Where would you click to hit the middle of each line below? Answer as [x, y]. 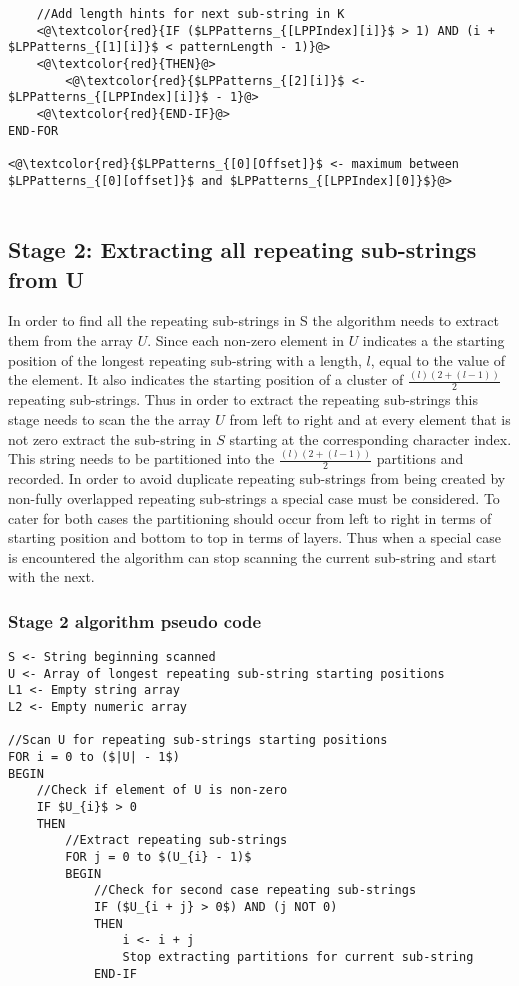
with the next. [51, 576]
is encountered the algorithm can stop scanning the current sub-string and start [252, 556]
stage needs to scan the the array [109, 418]
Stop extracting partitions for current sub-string [298, 956]
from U [46, 278]
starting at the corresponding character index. [370, 438]
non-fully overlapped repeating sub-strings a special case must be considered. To [254, 497]
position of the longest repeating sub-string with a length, [185, 359]
